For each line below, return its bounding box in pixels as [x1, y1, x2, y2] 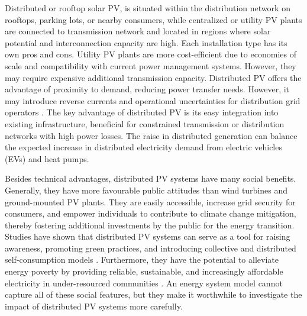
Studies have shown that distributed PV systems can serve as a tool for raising [5, 230, 290, 243]
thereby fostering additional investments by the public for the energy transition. [5, 218, 295, 231]
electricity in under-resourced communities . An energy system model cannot [5, 276, 283, 289]
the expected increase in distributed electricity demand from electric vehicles [5, 141, 282, 153]
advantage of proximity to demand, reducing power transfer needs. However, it [5, 83, 290, 95]
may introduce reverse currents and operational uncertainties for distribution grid [5, 94, 300, 107]
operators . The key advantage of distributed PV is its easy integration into [5, 106, 279, 118]
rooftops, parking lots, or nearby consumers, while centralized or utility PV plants [5, 13, 302, 25]
